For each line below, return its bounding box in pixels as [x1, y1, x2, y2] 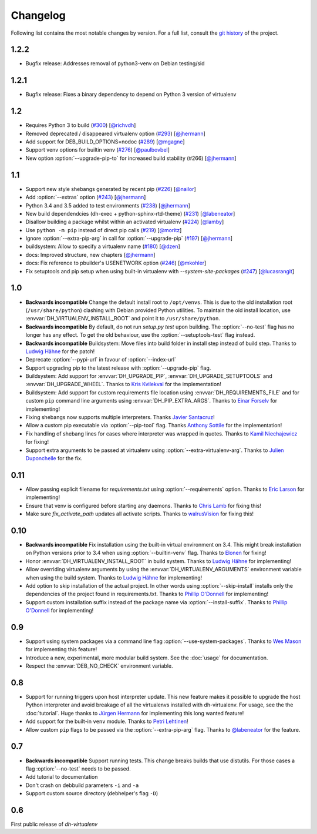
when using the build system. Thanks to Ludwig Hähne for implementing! [25, 574, 203, 581]
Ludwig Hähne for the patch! [25, 347, 95, 355]
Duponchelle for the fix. [25, 454, 83, 461]
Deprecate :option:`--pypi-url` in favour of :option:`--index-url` [25, 356, 176, 363]
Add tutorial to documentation [25, 773, 98, 781]
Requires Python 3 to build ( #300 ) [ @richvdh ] [25, 122, 136, 129]
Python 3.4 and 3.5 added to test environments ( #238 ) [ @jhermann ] [25, 202, 191, 209]
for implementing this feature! [25, 646, 97, 653]
